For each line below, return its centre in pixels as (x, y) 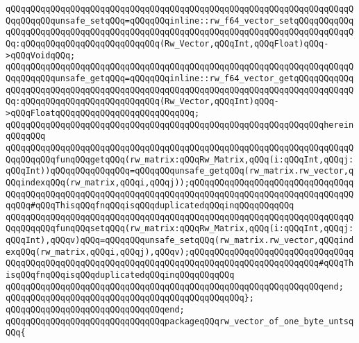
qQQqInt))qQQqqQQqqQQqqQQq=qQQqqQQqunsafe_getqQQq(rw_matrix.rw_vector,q (180, 171)
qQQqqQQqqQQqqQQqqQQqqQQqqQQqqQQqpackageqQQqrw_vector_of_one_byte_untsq (180, 321)
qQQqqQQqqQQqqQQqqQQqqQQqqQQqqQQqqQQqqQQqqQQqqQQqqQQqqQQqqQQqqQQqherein (180, 125)
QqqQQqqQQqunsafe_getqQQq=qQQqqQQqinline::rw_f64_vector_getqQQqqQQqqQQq (180, 78)
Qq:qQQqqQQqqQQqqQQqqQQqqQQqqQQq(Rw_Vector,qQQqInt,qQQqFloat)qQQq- (167, 43)
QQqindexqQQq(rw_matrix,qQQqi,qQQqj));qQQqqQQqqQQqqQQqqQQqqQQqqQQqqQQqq (180, 182)
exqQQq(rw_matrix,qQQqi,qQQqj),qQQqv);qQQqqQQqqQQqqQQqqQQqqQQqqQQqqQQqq (180, 252)
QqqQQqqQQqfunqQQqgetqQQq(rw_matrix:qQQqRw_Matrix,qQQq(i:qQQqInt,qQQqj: (180, 159)
